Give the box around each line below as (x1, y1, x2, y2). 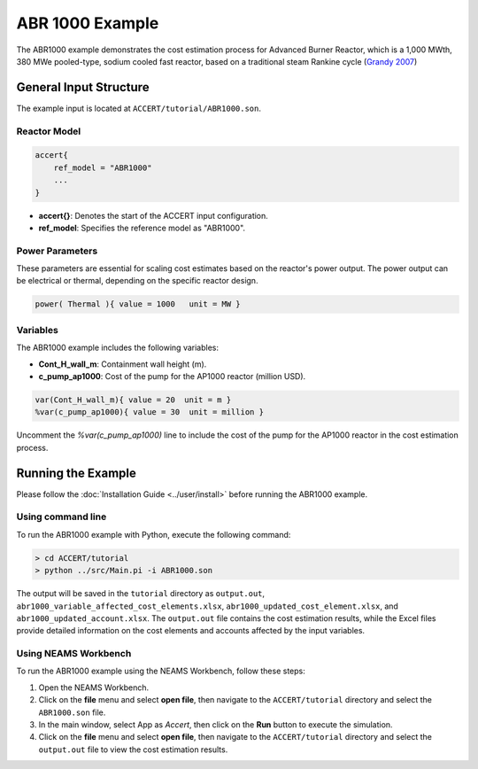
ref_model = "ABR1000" (53, 162, 152, 173)
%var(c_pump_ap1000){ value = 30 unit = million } (35, 408, 265, 417)
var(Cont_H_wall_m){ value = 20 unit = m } (35, 394, 232, 405)
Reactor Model (16, 125, 81, 137)
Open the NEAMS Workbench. (38, 682, 150, 693)
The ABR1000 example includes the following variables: (16, 342, 219, 353)
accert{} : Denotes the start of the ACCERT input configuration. (38, 210, 269, 221)
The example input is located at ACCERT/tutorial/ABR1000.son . (16, 103, 261, 113)
